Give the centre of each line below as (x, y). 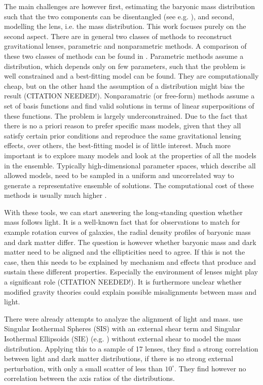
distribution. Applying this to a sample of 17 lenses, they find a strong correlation (131, 348)
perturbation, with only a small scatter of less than (83, 368)
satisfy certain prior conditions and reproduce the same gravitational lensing (123, 135)
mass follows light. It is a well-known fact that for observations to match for (122, 222)
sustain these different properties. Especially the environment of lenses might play (131, 272)
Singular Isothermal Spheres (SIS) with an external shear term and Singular (122, 328)
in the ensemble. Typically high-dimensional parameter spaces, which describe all (130, 165)
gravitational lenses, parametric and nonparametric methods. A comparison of (125, 46)
